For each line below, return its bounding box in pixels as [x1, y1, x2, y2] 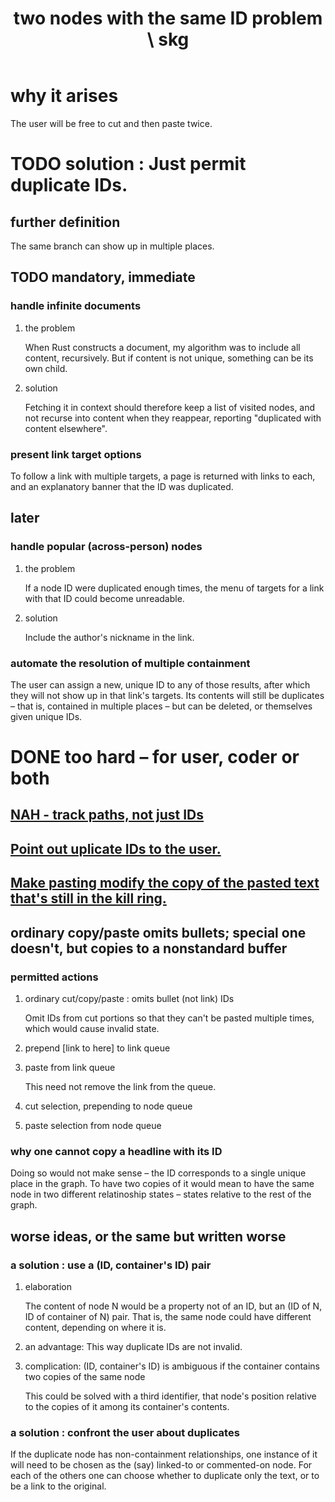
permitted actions [10, 970, 99, 984]
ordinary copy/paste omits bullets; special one [10, 924, 307, 941]
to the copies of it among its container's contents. [24, 1400, 230, 1412]
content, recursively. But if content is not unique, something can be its [24, 352, 314, 364]
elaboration [24, 1280, 72, 1292]
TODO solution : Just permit [10, 153, 247, 176]
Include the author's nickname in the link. [24, 631, 195, 643]
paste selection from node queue [24, 1119, 162, 1131]
